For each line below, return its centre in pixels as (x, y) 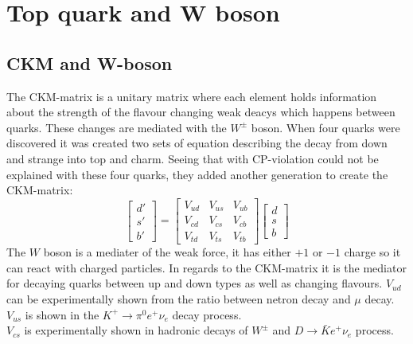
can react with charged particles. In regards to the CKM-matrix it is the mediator (206, 267)
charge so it (372, 252)
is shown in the (62, 314)
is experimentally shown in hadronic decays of (136, 330)
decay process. (207, 314)
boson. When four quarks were (325, 127)
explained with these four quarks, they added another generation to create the (197, 174)
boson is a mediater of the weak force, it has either (167, 252)
